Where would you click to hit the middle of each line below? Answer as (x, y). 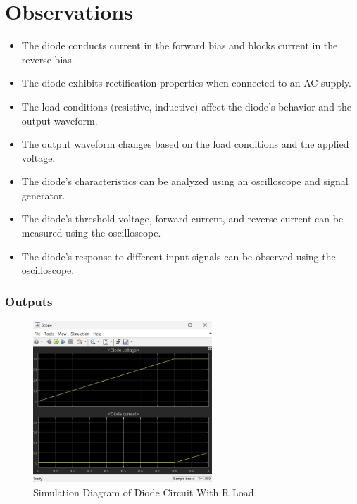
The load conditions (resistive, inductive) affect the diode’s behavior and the (187, 106)
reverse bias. (48, 59)
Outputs (29, 301)
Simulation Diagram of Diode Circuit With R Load (144, 492)
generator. (43, 195)
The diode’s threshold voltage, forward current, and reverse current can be (182, 219)
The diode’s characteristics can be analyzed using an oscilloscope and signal (185, 181)
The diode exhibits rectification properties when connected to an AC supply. (186, 83)
